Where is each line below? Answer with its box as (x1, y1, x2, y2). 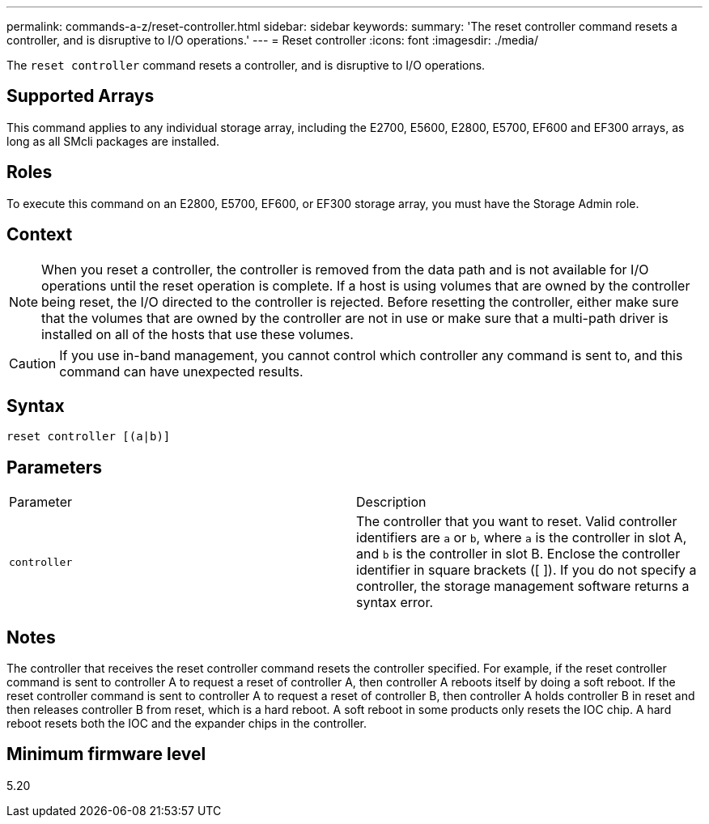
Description (356, 494, 427, 511)
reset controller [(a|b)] (6, 430, 171, 444)
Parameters (6, 457, 102, 478)
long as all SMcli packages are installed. (6, 134, 219, 148)
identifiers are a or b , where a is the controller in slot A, (356, 529, 687, 546)
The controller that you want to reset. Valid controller (356, 513, 677, 530)
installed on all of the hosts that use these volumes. (41, 325, 354, 342)
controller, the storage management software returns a (356, 578, 690, 595)
